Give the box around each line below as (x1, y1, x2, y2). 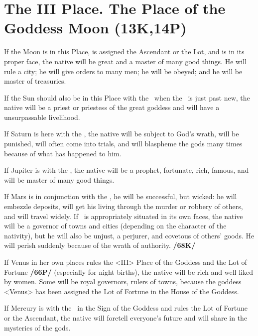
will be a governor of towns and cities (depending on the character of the (4, 221, 227, 231)
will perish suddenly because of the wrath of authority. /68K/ (4, 240, 196, 250)
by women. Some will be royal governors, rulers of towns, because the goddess (4, 276, 242, 287)
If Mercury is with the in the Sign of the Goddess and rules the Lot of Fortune (4, 303, 248, 313)
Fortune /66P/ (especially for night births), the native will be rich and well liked (4, 266, 253, 277)
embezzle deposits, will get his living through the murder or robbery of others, (4, 201, 243, 212)
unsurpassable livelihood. (4, 112, 80, 122)
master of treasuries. (4, 76, 66, 86)
